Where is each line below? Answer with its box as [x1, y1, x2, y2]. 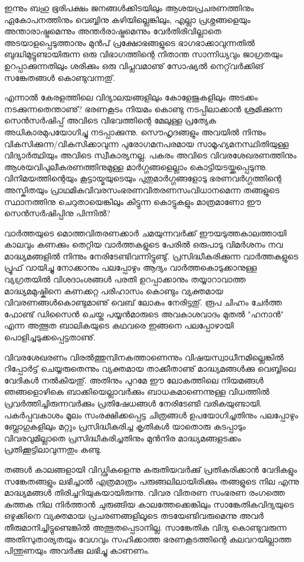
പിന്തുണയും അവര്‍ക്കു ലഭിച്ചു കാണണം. [4, 544, 150, 557]
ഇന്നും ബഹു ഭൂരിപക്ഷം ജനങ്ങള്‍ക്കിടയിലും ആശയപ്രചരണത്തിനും [4, 2, 254, 14]
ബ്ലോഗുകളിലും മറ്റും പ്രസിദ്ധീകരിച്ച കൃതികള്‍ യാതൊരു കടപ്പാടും [4, 420, 246, 433]
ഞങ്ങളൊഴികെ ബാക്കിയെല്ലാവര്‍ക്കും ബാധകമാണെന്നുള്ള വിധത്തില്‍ [4, 385, 270, 398]
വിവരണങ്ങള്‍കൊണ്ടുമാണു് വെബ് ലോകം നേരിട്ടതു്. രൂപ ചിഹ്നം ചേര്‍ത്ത [4, 296, 282, 308]
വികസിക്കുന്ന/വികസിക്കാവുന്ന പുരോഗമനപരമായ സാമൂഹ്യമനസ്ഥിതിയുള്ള [4, 137, 289, 150]
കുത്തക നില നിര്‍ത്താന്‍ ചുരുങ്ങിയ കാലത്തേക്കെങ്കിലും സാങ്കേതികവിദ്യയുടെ [4, 498, 294, 510]
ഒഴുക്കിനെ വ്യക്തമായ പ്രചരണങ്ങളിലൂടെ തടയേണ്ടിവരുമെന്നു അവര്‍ [4, 509, 264, 522]
